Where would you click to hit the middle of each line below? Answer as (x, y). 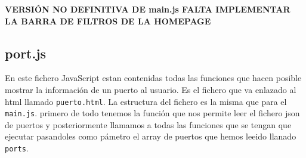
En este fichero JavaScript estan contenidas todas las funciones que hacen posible (153, 78)
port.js (26, 53)
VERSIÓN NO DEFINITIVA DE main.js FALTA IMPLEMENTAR (148, 9)
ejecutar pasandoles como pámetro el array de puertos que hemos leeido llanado (151, 136)
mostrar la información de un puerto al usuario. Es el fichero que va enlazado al (151, 89)
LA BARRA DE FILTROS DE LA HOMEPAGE (108, 21)
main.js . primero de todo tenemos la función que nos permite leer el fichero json (152, 113)
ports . (17, 148)
